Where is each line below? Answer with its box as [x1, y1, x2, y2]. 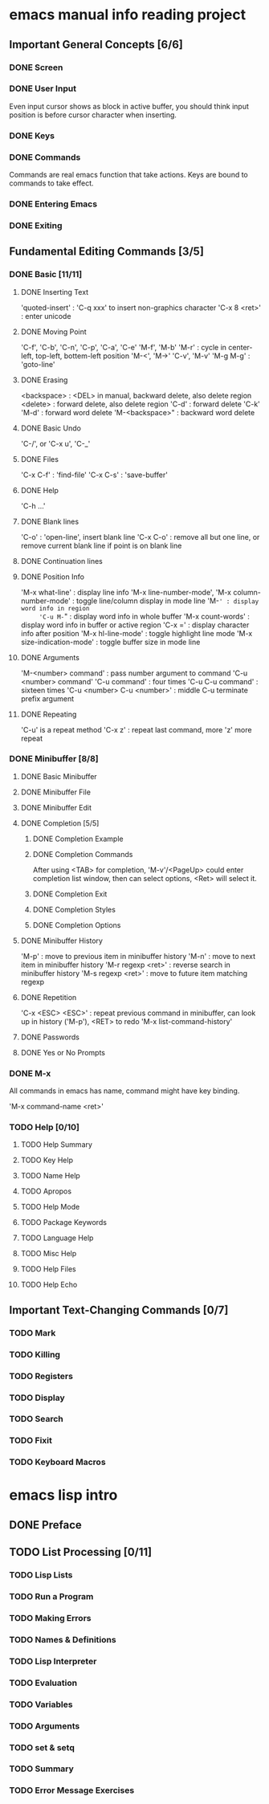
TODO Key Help [20, 1155, 73, 1165]
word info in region [20, 604, 90, 612]
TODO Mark [9, 1327, 56, 1338]
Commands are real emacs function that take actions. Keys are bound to [9, 170, 248, 180]
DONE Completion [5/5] [20, 818, 100, 828]
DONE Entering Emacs [9, 198, 98, 210]
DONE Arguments [20, 652, 79, 662]
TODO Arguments [9, 1720, 80, 1732]
